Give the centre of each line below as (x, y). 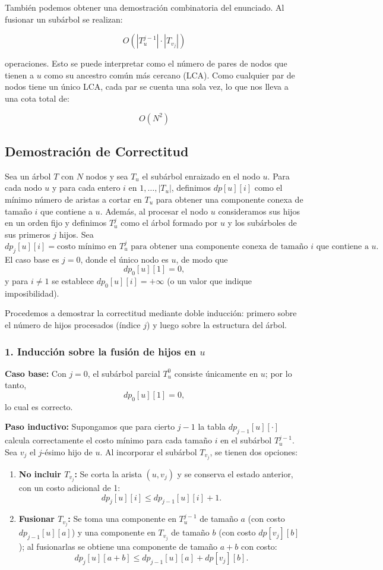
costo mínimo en (87, 246)
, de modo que (202, 259)
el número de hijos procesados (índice (73, 325)
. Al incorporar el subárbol (148, 451)
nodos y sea (107, 176)
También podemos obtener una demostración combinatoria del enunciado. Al (145, 7)
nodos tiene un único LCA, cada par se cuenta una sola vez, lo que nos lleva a (147, 86)
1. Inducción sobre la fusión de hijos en (100, 351)
